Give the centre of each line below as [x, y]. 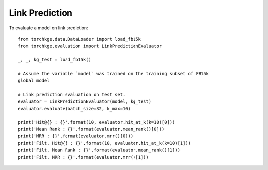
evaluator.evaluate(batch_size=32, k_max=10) [74, 108]
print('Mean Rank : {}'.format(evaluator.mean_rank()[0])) [91, 129]
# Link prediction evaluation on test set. [72, 95]
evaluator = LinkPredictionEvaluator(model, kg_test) [85, 101]
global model [34, 81]
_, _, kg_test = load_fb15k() [55, 60]
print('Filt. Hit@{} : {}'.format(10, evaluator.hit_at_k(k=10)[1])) [104, 143]
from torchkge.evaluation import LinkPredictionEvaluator [90, 46]
